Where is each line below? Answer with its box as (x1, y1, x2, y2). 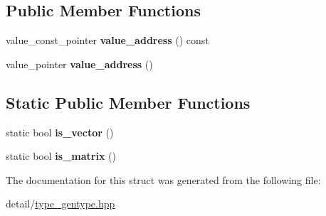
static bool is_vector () (6, 124, 114, 139)
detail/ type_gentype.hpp (6, 196, 115, 211)
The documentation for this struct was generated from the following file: (6, 172, 321, 187)
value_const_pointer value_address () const (6, 33, 209, 48)
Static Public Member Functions (6, 91, 251, 113)
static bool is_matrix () (6, 148, 116, 163)
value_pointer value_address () (6, 56, 153, 71)
